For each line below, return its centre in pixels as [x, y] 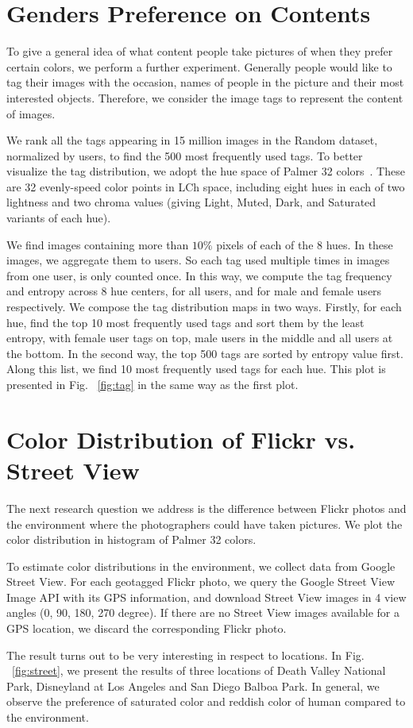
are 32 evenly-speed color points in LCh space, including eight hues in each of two [206, 186]
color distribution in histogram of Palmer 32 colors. [131, 539]
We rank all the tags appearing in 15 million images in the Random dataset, [192, 140]
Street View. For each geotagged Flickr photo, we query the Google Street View [201, 582]
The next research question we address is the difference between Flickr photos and [206, 508]
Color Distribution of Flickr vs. [181, 439]
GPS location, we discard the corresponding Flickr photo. [147, 628]
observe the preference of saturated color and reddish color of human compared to [206, 701]
